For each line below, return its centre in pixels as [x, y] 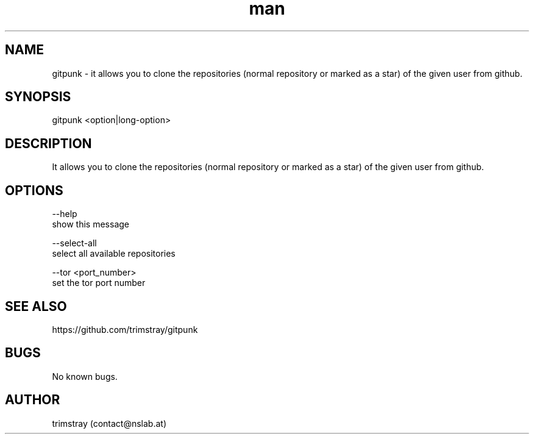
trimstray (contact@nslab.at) [109, 423]
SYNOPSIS [38, 97]
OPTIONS [34, 190]
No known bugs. [85, 376]
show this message [91, 224]
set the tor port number [99, 283]
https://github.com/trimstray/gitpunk [125, 329]
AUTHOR [33, 400]
